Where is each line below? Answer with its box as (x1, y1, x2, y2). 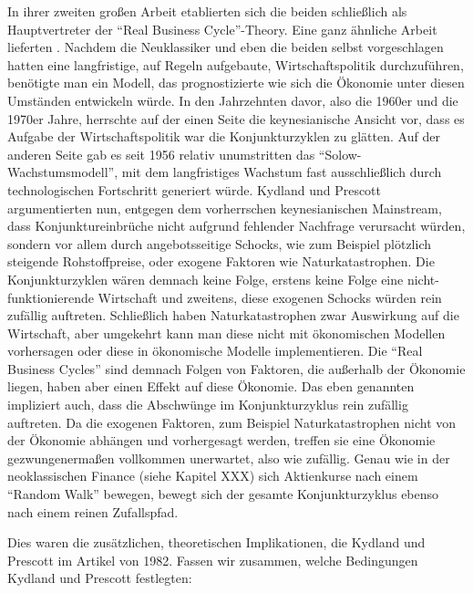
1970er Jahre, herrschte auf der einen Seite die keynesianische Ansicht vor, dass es (7, 109, 465, 128)
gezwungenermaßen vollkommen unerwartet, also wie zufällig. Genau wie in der (7, 448, 450, 467)
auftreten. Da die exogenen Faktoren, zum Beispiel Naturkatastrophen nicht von (7, 412, 457, 432)
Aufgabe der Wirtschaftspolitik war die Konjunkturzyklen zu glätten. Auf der (7, 127, 440, 146)
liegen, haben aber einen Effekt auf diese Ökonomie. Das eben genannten (7, 377, 415, 396)
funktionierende (7, 287, 94, 307)
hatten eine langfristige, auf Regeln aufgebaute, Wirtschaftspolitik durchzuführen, (7, 55, 464, 74)
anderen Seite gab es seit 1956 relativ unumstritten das (7, 144, 315, 163)
